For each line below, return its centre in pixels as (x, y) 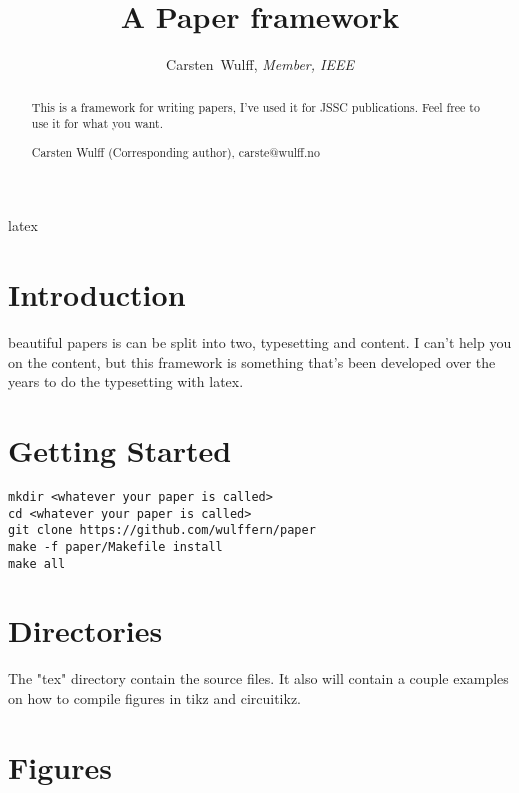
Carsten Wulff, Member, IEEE (260, 64)
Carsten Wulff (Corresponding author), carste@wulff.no (175, 151)
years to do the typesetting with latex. (126, 381)
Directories (85, 630)
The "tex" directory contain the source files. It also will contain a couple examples (258, 678)
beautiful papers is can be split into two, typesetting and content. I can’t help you (260, 342)
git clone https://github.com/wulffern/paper (162, 530)
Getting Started (120, 450)
